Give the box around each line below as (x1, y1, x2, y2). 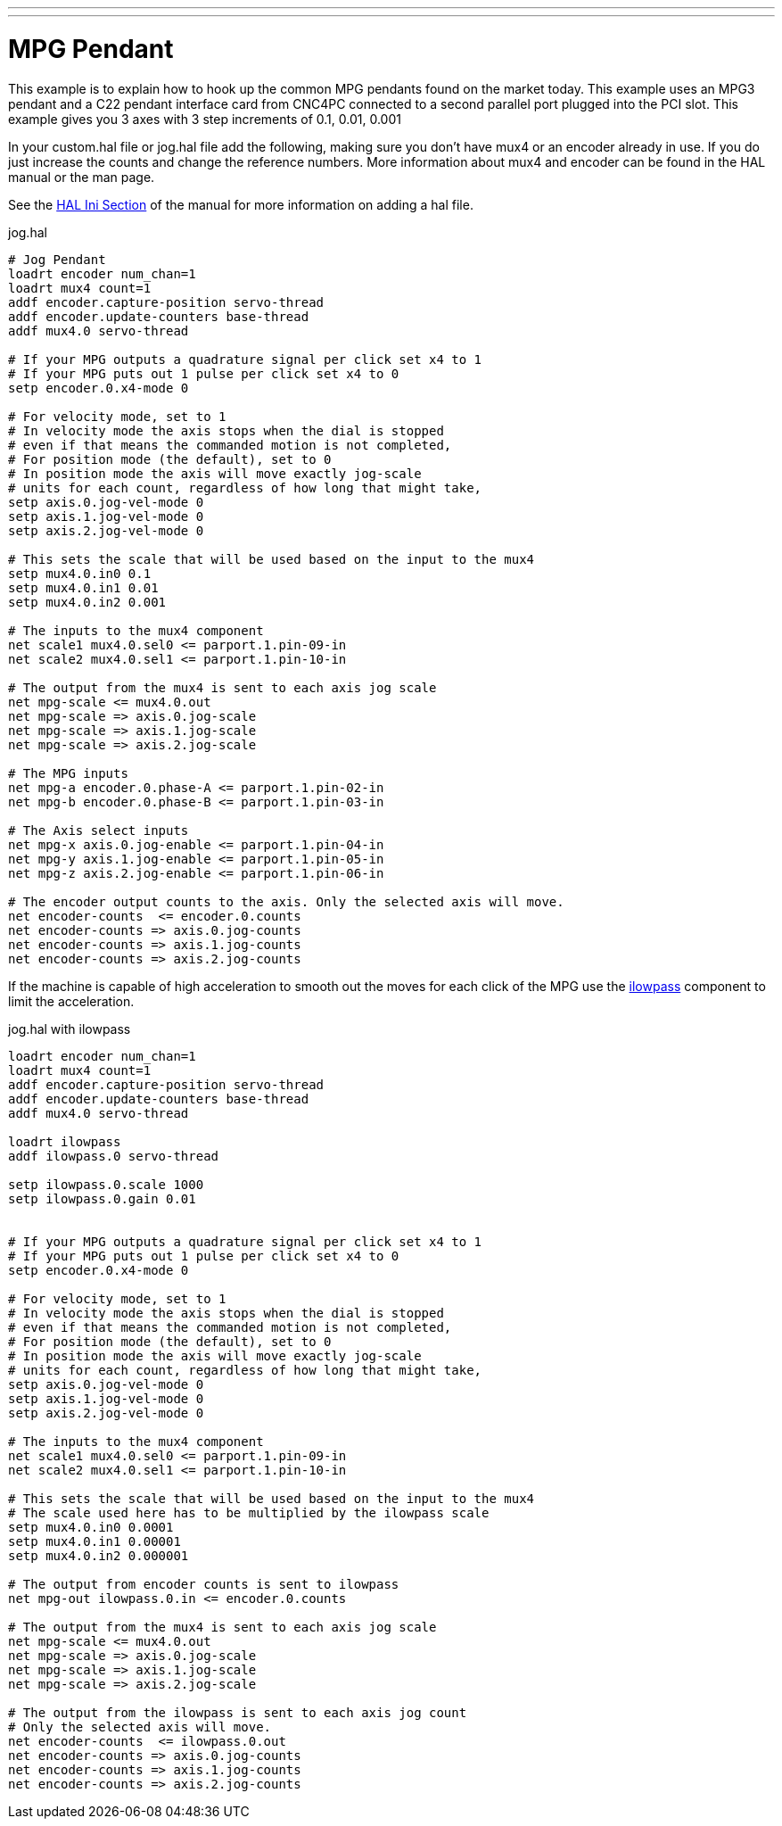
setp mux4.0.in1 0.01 (8, 580, 159, 595)
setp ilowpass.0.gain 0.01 (8, 1191, 196, 1206)
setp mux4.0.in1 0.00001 (8, 1533, 181, 1549)
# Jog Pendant (8, 252, 106, 267)
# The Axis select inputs (8, 822, 189, 838)
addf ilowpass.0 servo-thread (8, 1148, 219, 1163)
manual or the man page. (8, 169, 155, 185)
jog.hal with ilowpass (8, 1020, 131, 1037)
